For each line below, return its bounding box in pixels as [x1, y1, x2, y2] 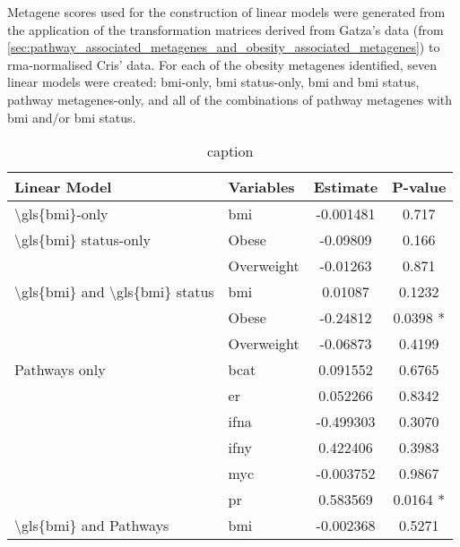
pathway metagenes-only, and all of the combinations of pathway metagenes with [7, 90, 453, 108]
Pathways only [14, 359, 106, 380]
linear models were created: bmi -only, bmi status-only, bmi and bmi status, [7, 73, 420, 91]
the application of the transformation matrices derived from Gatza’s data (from [7, 20, 444, 38]
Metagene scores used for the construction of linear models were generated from [7, 3, 446, 21]
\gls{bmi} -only [14, 203, 108, 225]
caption [206, 141, 254, 162]
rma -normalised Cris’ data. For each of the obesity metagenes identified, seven [7, 55, 438, 73]
